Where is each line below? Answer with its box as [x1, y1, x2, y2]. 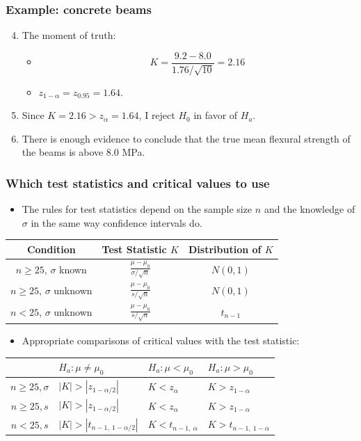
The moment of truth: [22, 28, 116, 42]
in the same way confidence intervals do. [31, 215, 202, 230]
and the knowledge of [264, 202, 355, 216]
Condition [26, 241, 76, 256]
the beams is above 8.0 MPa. [22, 145, 145, 159]
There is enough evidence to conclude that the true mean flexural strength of [22, 131, 351, 145]
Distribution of [188, 241, 262, 256]
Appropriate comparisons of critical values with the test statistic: [22, 332, 300, 347]
